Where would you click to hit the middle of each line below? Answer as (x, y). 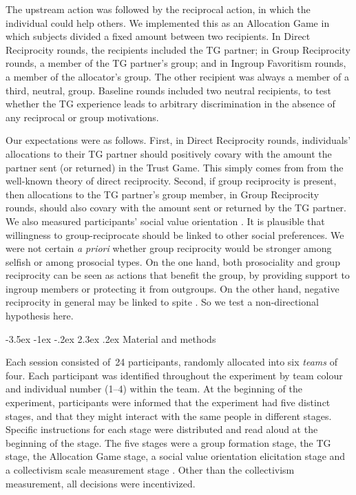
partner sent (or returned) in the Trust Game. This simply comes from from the (175, 167)
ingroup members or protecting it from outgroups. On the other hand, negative (172, 288)
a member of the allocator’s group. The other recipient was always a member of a (177, 76)
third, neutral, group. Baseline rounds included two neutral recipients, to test (168, 90)
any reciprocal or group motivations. (82, 117)
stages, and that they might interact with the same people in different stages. (169, 415)
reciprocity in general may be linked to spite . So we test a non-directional (162, 302)
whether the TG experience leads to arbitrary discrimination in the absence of (170, 104)
